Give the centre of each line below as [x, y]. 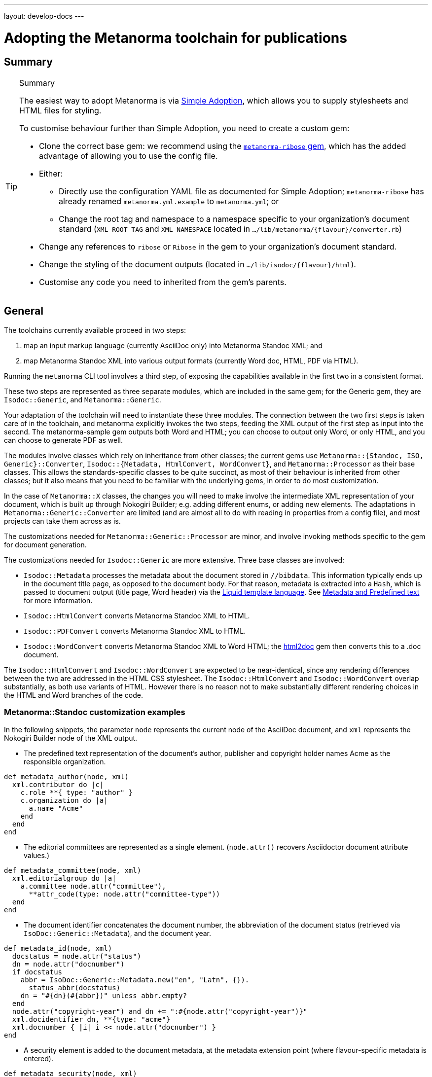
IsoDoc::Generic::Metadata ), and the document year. [118, 933]
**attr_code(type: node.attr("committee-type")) [125, 894]
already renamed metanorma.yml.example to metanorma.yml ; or [169, 201]
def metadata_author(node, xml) [66, 776]
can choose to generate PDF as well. [64, 440]
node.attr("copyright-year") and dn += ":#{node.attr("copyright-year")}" [160, 1011]
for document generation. [45, 544]
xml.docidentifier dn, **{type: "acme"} [91, 1019]
